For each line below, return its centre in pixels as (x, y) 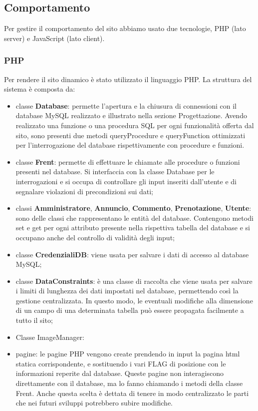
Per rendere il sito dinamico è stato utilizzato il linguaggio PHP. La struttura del (128, 79)
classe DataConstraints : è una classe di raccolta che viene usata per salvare (134, 281)
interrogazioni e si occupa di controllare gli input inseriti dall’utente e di (126, 181)
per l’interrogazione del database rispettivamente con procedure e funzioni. (130, 145)
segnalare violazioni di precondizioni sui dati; (85, 191)
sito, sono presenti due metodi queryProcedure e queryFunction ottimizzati (130, 135)
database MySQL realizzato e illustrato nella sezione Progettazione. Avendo (131, 115)
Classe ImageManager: (50, 337)
